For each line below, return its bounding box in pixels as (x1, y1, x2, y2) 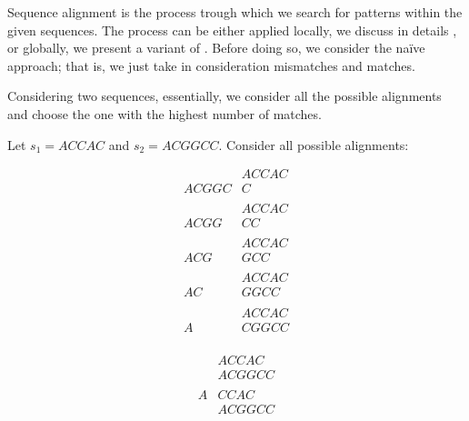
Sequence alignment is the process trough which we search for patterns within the (7, 3, 463, 21)
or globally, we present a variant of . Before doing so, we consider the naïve (7, 38, 425, 57)
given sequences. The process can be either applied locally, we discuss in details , (7, 20, 457, 39)
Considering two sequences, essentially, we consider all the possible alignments (7, 86, 442, 105)
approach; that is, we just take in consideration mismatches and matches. (7, 55, 415, 75)
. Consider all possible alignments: (218, 135, 409, 154)
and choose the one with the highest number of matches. (7, 104, 322, 123)
